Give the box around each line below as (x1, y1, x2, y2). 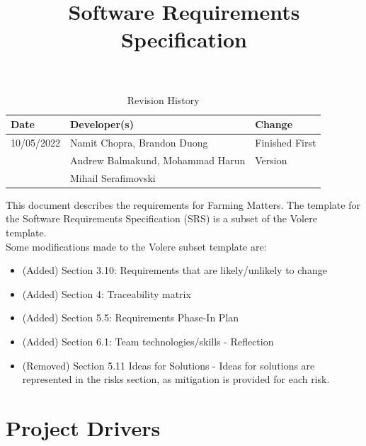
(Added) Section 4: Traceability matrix (22, 286, 191, 301)
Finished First (255, 135, 316, 149)
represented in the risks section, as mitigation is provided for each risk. (22, 372, 330, 387)
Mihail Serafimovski (70, 170, 156, 185)
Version (255, 152, 287, 167)
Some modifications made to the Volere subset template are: (6, 239, 267, 253)
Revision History (127, 92, 200, 107)
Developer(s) (70, 117, 134, 132)
